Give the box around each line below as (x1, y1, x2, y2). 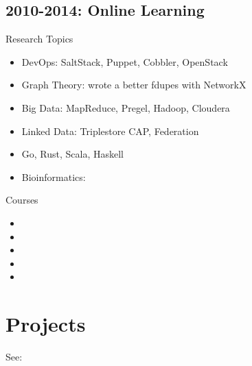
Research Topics (5, 32, 73, 46)
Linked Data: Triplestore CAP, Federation (21, 123, 199, 138)
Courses (5, 193, 38, 207)
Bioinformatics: (21, 169, 86, 184)
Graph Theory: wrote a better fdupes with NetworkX (21, 77, 247, 92)
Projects (5, 310, 86, 338)
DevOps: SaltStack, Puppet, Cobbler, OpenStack (21, 54, 228, 69)
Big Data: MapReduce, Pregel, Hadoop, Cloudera (21, 100, 230, 114)
